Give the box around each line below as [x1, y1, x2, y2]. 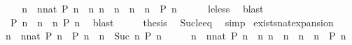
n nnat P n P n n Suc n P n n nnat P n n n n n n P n [5, 28, 346, 43]
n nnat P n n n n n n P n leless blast [22, 1, 264, 15]
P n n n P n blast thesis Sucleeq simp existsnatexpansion [10, 15, 334, 29]
